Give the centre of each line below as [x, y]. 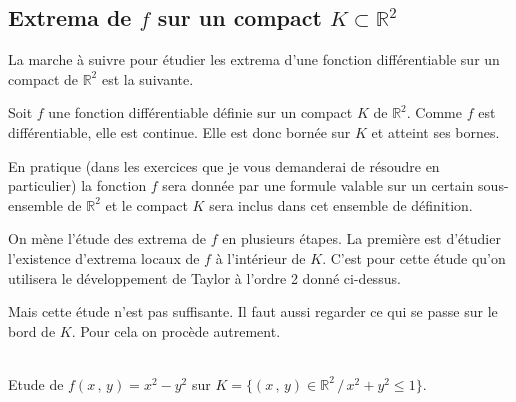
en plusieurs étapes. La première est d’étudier [361, 238]
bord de [32, 330]
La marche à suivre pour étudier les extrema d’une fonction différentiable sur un [254, 59]
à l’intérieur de [260, 257]
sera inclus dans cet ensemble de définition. [341, 204]
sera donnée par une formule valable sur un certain [318, 185]
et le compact [146, 204]
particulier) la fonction [77, 185]
